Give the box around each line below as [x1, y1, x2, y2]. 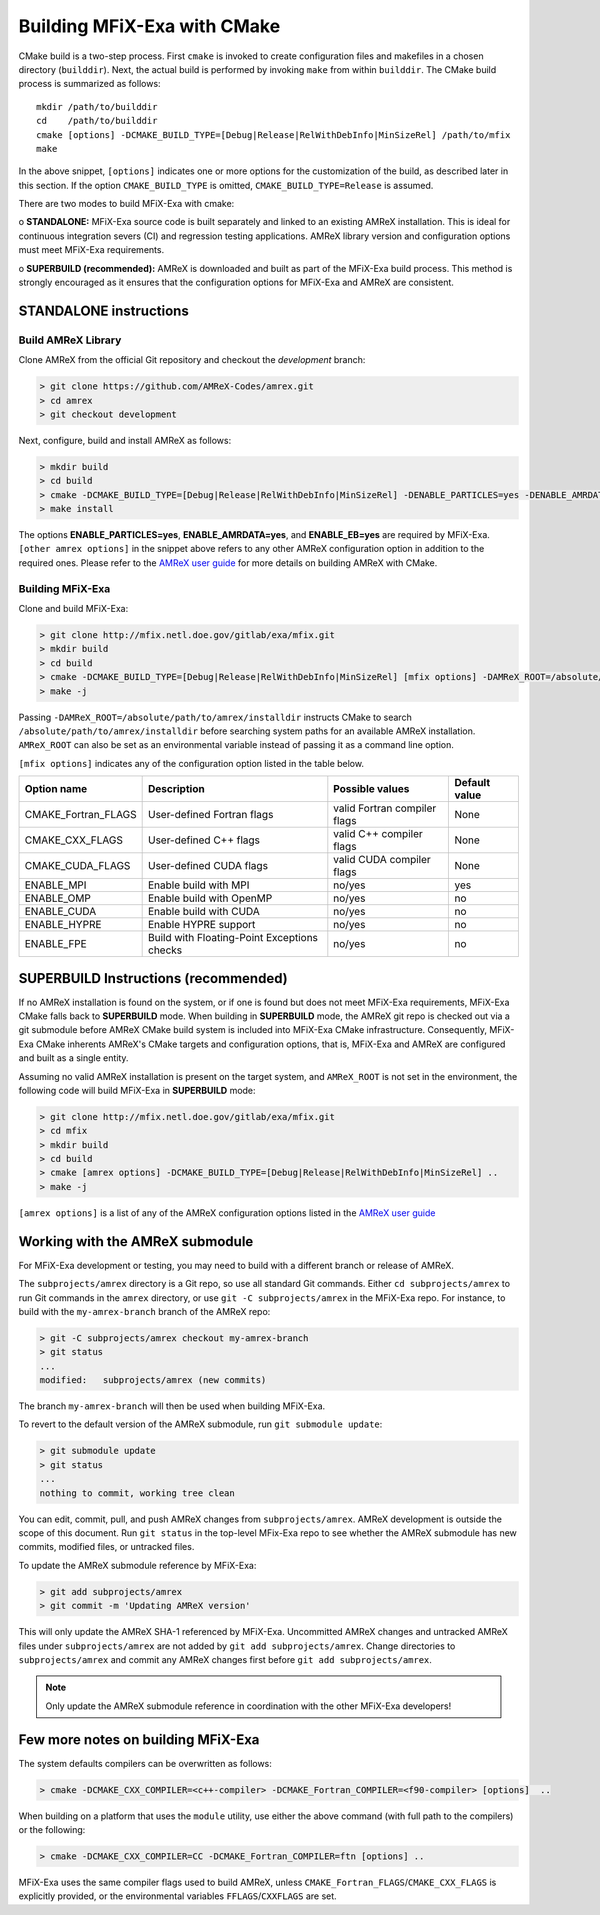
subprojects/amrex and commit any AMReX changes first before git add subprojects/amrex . [18, 1653, 432, 1665]
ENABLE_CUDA [24, 905, 97, 919]
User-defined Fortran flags [147, 808, 274, 822]
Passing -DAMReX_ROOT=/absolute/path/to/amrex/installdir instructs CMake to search [18, 711, 412, 723]
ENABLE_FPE [24, 937, 87, 951]
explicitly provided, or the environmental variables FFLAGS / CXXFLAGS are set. [18, 1890, 337, 1902]
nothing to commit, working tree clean [39, 1487, 235, 1499]
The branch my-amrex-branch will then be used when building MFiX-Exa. [18, 1400, 326, 1412]
